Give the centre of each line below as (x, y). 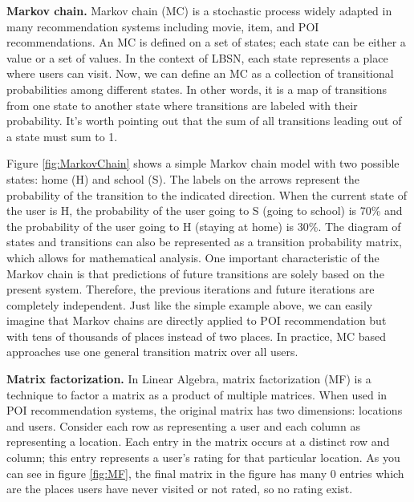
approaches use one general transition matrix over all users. (152, 352)
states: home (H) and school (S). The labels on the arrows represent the (183, 178)
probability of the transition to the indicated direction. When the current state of (207, 194)
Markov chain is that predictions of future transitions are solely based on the (195, 273)
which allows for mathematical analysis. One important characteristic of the (193, 257)
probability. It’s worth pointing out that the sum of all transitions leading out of (204, 121)
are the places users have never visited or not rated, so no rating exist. (180, 489)
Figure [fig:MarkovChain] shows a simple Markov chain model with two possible (203, 163)
